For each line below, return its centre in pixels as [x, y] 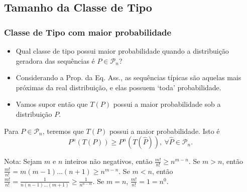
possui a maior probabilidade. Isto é [164, 131]
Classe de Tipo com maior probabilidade [88, 32]
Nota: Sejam [23, 161]
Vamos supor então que [52, 104]
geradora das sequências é [55, 60]
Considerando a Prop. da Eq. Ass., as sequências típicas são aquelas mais [129, 77]
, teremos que [63, 131]
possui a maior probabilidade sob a [167, 104]
